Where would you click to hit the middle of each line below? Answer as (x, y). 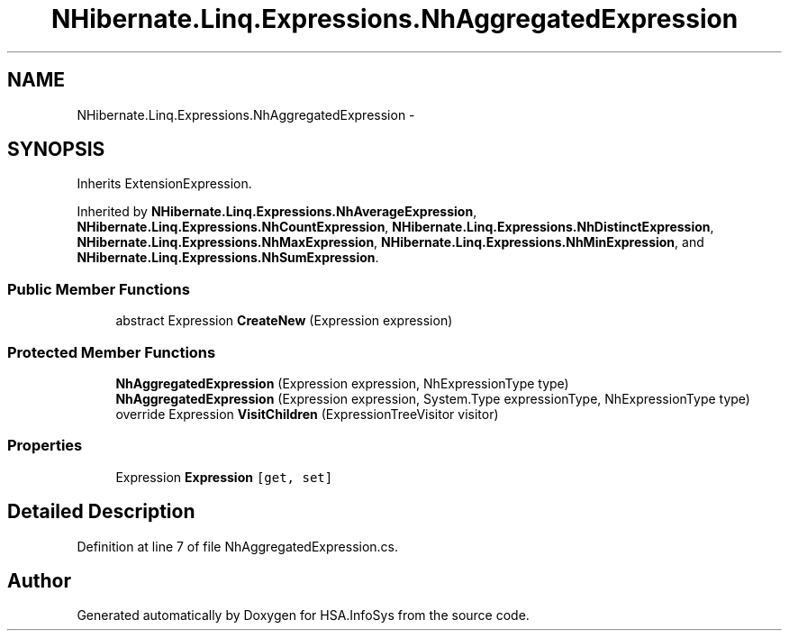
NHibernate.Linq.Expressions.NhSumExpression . (228, 258)
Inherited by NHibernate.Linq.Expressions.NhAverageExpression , (277, 212)
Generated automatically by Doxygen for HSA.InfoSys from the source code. (303, 615)
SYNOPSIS (56, 150)
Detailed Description (101, 512)
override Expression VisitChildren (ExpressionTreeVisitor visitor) (307, 414)
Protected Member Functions (112, 352)
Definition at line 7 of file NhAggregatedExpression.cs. (238, 546)
